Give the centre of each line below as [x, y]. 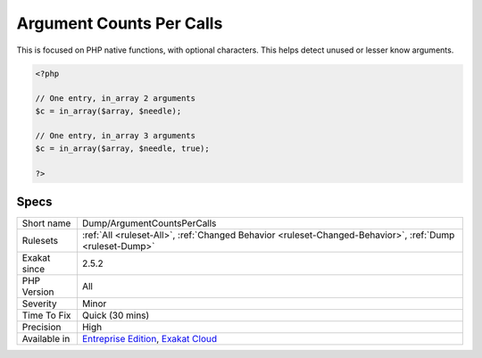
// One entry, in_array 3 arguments [116, 136]
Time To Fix [46, 315]
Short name [46, 223]
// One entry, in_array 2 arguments [116, 99]
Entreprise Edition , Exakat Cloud [150, 339]
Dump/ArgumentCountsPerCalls [149, 223]
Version [38, 292]
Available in [46, 339]
